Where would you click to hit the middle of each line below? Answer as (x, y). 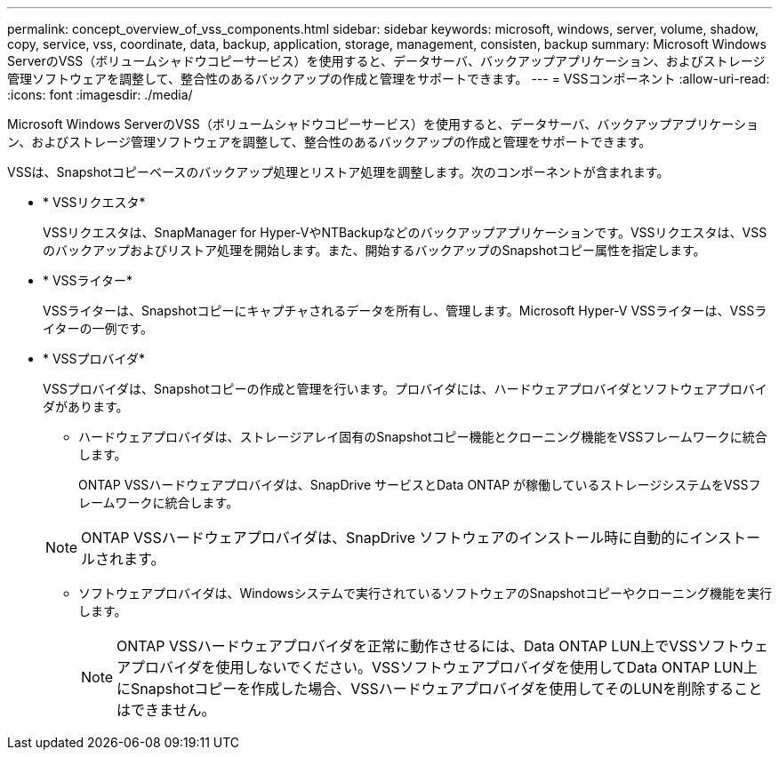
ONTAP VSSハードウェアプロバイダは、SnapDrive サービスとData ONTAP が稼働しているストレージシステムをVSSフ (420, 485)
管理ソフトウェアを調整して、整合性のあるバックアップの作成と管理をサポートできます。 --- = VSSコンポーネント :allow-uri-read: (389, 79)
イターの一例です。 (98, 328)
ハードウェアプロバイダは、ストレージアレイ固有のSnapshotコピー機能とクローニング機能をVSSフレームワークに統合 (423, 437)
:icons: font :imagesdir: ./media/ (100, 95)
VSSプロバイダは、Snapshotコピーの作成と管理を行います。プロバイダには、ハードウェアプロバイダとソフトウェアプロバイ (405, 389)
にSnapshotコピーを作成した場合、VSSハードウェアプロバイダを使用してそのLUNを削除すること (440, 689)
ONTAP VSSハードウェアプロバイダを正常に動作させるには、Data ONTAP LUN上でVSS (407, 646)
